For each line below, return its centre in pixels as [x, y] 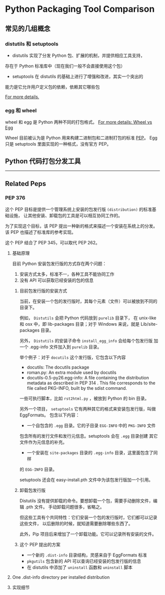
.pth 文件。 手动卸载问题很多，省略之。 [65, 507]
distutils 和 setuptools [32, 44]
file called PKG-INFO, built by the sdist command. [77, 388]
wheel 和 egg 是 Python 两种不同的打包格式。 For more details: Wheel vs [79, 122]
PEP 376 [15, 198]
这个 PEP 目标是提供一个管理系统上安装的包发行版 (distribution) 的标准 [79, 209]
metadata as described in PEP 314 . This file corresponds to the [91, 383]
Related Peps [26, 184]
